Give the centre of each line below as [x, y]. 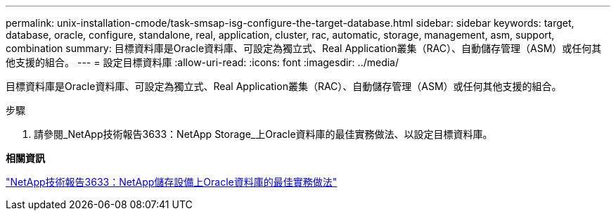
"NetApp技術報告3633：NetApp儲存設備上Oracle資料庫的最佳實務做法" [172, 182]
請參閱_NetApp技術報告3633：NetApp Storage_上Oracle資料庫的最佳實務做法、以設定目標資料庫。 [263, 134]
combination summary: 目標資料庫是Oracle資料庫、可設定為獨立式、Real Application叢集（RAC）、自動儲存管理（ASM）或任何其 [304, 48]
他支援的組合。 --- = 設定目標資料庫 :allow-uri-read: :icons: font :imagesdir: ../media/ [203, 62]
